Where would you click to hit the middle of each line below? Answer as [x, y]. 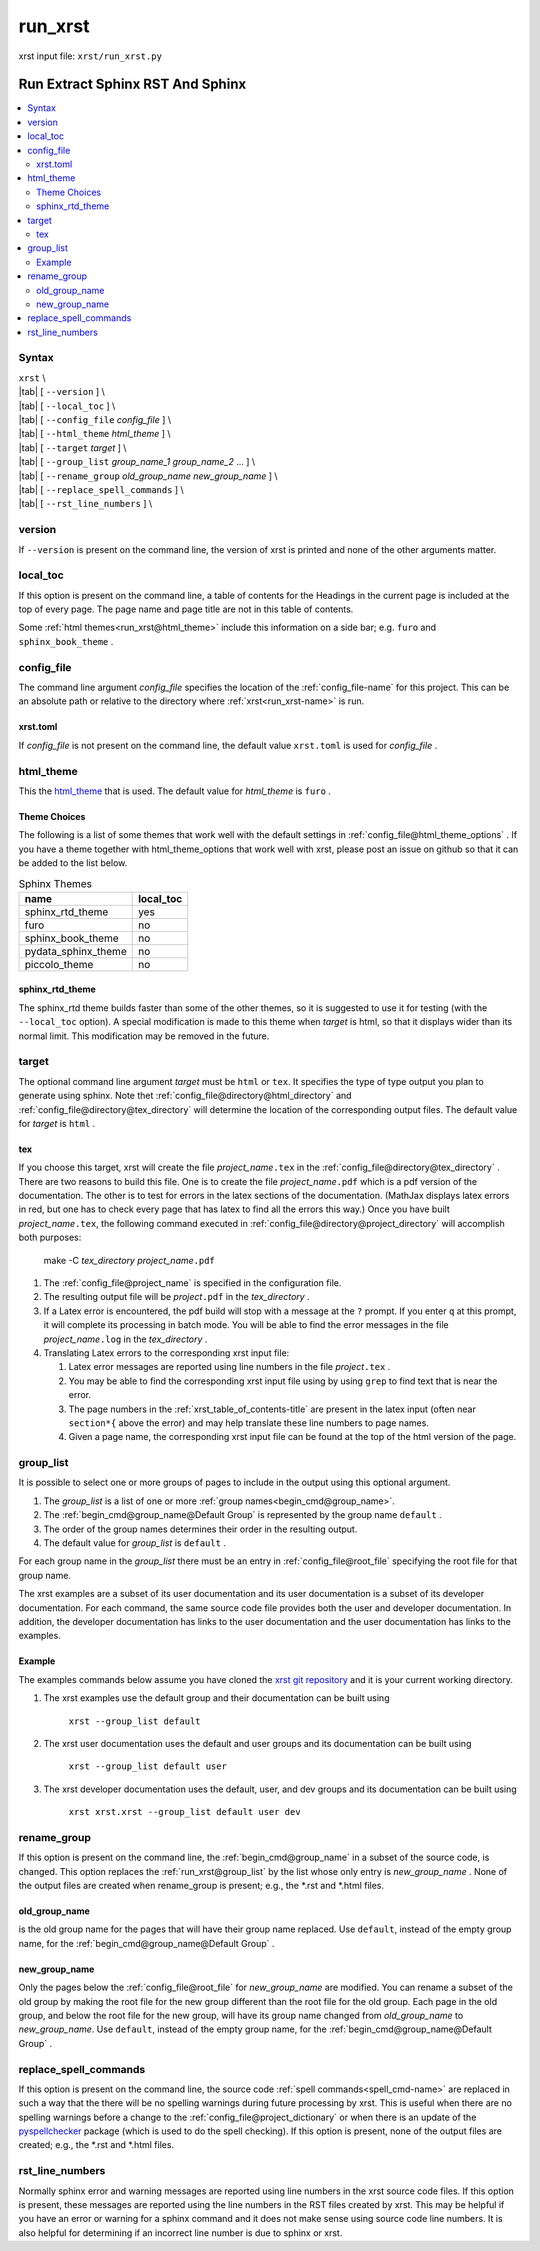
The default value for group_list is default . [135, 1543]
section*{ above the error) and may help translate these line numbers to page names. [249, 1422]
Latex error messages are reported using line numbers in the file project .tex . [229, 1367]
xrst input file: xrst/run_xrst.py [90, 56]
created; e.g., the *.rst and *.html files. [96, 2145]
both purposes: [50, 1237]
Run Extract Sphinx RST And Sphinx [132, 84]
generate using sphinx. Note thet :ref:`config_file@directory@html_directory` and [185, 1096]
